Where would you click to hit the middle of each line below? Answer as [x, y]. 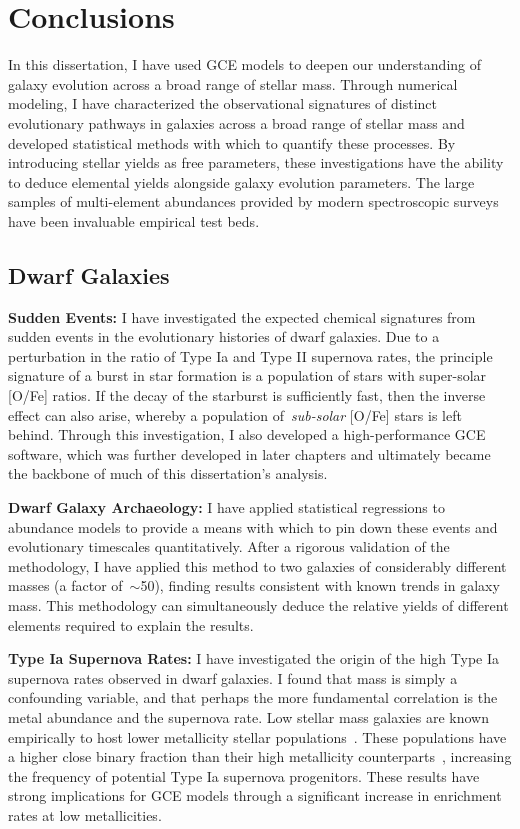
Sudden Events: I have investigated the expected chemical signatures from [242, 316]
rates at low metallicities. [85, 814]
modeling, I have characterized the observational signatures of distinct [223, 103]
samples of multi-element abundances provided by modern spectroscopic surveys [253, 201]
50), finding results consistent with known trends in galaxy [320, 585]
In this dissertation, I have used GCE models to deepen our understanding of [245, 64]
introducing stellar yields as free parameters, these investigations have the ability [256, 162]
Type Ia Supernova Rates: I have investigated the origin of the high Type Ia [254, 658]
